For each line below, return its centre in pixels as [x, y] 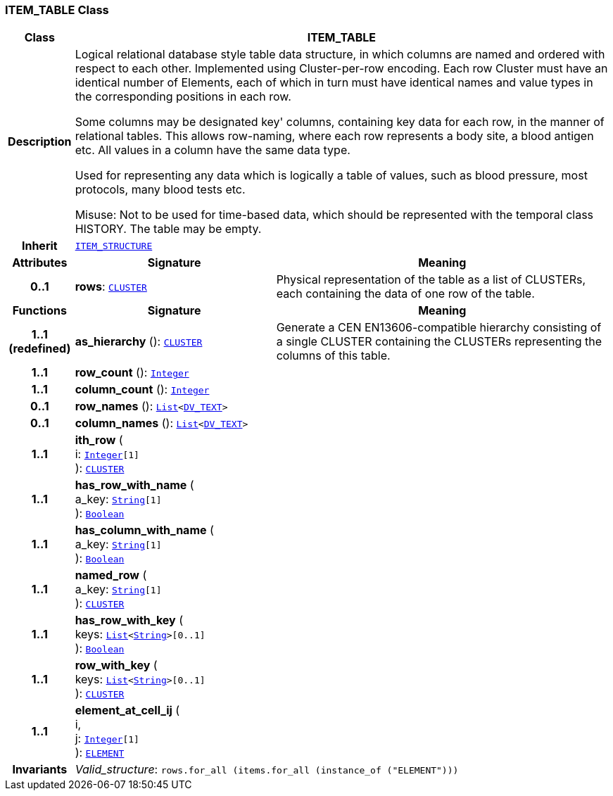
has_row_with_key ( [129, 620]
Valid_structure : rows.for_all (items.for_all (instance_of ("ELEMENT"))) [267, 770]
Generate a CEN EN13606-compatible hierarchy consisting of [439, 328]
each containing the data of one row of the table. [405, 294]
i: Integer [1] [107, 454]
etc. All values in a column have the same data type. [213, 150]
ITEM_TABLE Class [57, 10]
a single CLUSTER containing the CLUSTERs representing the [439, 342]
